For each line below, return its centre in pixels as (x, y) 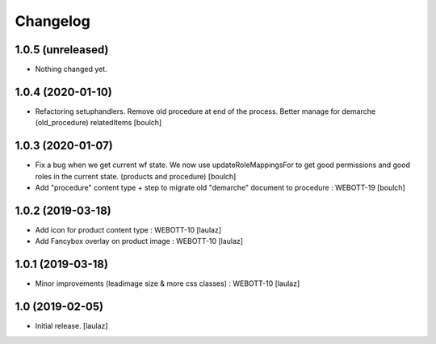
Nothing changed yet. (71, 69)
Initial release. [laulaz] (71, 326)
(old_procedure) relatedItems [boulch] (99, 123)
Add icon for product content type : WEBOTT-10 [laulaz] (128, 229)
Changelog (52, 21)
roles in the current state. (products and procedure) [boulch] (136, 176)
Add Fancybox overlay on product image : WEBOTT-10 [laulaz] (139, 241)
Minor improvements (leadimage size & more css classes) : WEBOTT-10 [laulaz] (168, 283)
